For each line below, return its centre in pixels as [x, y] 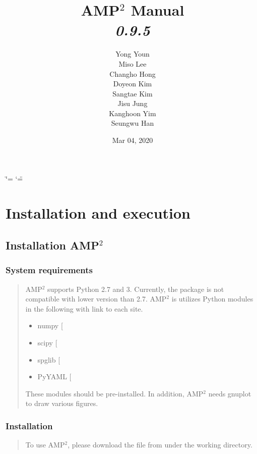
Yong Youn [133, 54]
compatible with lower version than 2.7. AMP [96, 299]
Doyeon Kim [133, 84]
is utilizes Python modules [212, 299]
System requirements [49, 270]
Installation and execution [98, 213]
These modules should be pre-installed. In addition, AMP [114, 393]
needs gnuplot [230, 393]
